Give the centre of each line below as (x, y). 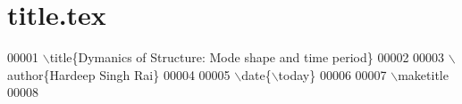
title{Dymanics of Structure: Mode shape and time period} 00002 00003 (247, 57)
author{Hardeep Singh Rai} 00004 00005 (119, 74)
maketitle (423, 74)
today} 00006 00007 (332, 74)
